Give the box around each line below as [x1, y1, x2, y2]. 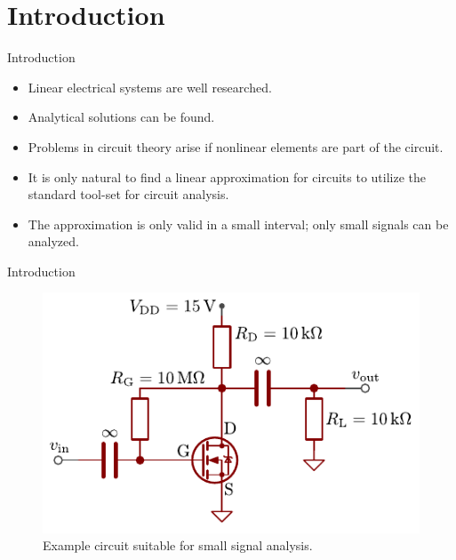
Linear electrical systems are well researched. [28, 77, 272, 96]
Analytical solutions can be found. [28, 108, 215, 126]
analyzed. [28, 232, 79, 251]
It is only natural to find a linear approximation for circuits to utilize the [28, 167, 427, 186]
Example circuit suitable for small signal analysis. [43, 536, 313, 555]
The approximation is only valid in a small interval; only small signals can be [28, 214, 449, 233]
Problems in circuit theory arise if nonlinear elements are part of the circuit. [28, 137, 444, 156]
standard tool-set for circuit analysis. [28, 185, 229, 204]
